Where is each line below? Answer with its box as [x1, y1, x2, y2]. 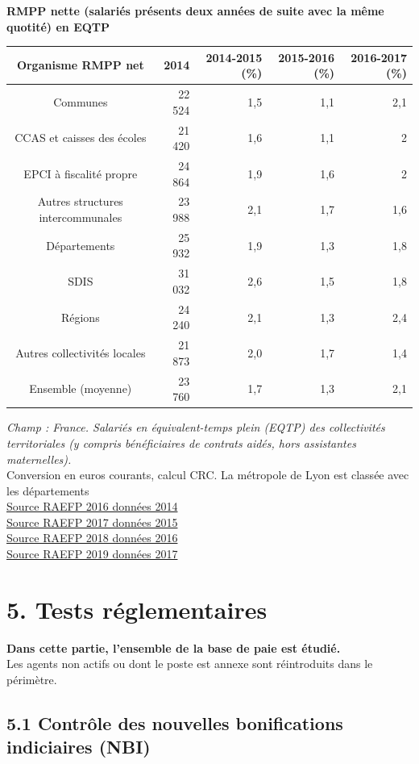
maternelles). [6, 450, 72, 467]
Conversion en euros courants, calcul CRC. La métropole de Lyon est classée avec [6, 466, 409, 483]
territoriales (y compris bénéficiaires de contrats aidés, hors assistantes [6, 434, 356, 451]
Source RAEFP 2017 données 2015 [6, 513, 178, 530]
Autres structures [37, 193, 123, 210]
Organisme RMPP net [16, 56, 144, 73]
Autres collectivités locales [15, 344, 146, 361]
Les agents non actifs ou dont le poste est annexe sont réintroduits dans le [6, 655, 373, 672]
